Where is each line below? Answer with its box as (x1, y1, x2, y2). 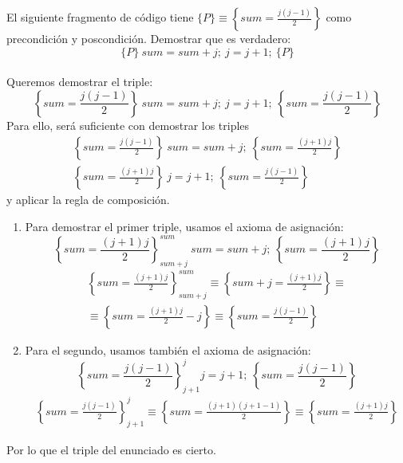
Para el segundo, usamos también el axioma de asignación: (25, 342, 311, 359)
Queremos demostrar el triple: (6, 73, 153, 90)
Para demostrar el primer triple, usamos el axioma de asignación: (25, 218, 344, 235)
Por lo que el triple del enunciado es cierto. (6, 441, 216, 457)
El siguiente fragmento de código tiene (6, 9, 194, 25)
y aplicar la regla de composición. (6, 191, 170, 208)
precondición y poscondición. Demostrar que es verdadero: (6, 30, 291, 46)
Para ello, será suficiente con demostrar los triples (6, 116, 250, 133)
